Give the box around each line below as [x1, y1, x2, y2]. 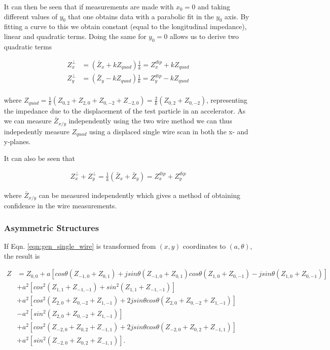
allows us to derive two [170, 31, 239, 41]
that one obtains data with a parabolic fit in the [68, 11, 214, 21]
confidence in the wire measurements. [4, 200, 117, 211]
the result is [4, 250, 40, 261]
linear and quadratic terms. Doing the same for [4, 31, 147, 41]
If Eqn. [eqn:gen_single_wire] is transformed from [4, 240, 156, 251]
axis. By [224, 11, 249, 21]
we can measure [4, 116, 52, 126]
